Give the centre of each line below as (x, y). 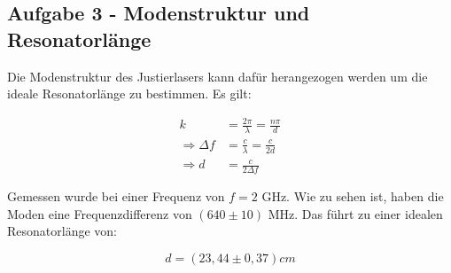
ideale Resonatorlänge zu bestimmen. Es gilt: (129, 94)
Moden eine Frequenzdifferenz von (100, 213)
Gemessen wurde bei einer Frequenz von (116, 195)
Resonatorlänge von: (62, 231)
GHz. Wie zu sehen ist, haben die (353, 195)
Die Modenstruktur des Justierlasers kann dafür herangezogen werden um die (218, 76)
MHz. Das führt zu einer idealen (355, 213)
